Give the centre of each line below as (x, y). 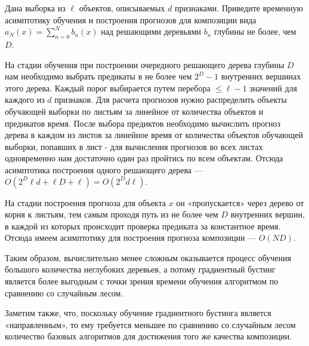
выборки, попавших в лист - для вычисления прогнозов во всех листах (134, 146)
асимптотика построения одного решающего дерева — (104, 169)
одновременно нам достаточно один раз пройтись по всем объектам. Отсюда (144, 158)
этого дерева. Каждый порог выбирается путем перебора (108, 88)
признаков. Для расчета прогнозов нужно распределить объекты (171, 99)
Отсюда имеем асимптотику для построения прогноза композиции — (131, 238)
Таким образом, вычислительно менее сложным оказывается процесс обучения (148, 257)
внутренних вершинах (261, 76)
